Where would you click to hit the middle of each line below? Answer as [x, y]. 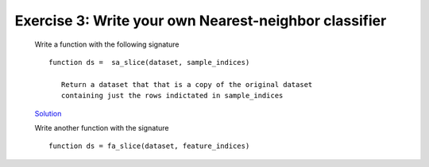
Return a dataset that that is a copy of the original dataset [187, 84]
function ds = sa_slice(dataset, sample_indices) [149, 62]
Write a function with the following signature [107, 44]
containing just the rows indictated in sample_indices [172, 96]
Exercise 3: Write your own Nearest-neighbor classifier [201, 21]
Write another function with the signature [102, 127]
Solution [48, 113]
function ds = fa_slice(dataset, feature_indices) [149, 146]
